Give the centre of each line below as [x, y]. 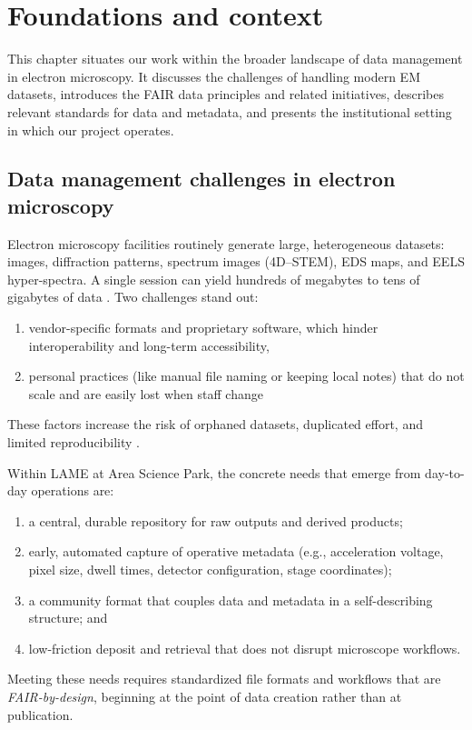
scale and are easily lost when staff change [146, 393]
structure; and [68, 618]
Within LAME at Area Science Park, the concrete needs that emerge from [214, 472]
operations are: [73, 490]
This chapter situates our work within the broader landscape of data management [235, 59]
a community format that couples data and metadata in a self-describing [231, 600]
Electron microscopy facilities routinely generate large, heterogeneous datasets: [226, 243]
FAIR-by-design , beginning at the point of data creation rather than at [205, 696]
